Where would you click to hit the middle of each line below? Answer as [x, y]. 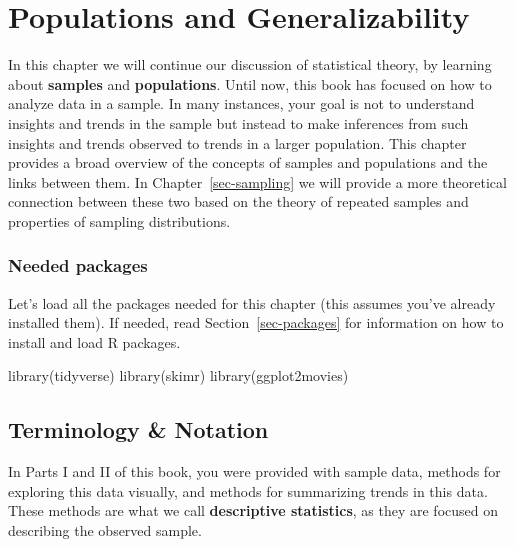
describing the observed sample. [105, 530]
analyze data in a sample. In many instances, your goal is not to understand [241, 103]
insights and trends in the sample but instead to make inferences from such [238, 122]
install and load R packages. [94, 341]
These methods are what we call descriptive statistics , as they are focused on [253, 510]
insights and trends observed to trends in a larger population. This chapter [237, 142]
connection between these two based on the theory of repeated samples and [238, 201]
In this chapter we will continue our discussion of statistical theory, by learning [250, 64]
